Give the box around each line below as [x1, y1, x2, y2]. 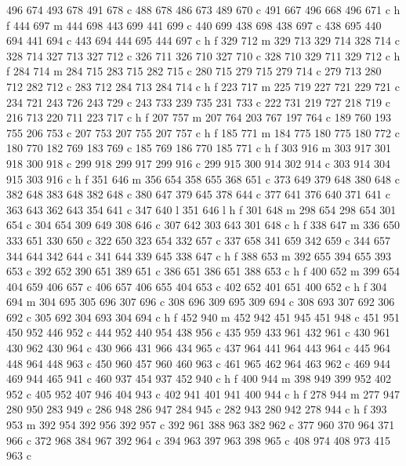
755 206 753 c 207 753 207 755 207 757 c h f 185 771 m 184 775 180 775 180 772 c [6, 124, 400, 140]
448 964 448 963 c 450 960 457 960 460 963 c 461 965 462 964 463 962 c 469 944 [6, 355, 390, 371]
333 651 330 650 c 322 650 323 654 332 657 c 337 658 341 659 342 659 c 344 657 [6, 231, 390, 248]
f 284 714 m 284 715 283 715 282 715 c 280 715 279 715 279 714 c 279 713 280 [6, 63, 382, 79]
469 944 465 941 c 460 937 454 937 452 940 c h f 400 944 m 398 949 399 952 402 [6, 370, 392, 387]
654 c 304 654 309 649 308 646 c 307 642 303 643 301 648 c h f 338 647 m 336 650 [6, 217, 400, 233]
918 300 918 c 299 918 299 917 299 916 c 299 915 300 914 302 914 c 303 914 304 [6, 155, 390, 171]
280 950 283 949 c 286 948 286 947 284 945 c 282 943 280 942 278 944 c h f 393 [6, 401, 387, 417]
